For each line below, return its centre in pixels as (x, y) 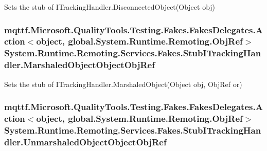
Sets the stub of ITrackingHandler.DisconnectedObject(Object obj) (110, 7)
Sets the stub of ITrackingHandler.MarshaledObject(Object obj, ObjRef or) (123, 84)
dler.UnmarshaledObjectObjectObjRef (85, 142)
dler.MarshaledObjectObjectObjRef (79, 65)
